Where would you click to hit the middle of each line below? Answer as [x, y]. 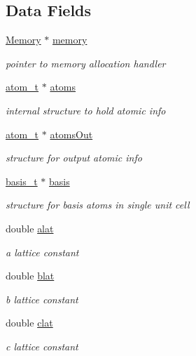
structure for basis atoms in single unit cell [98, 205]
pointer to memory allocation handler [86, 63]
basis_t [22, 181]
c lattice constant [42, 346]
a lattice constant [42, 252]
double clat [29, 323]
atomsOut [71, 134]
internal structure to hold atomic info [86, 110]
